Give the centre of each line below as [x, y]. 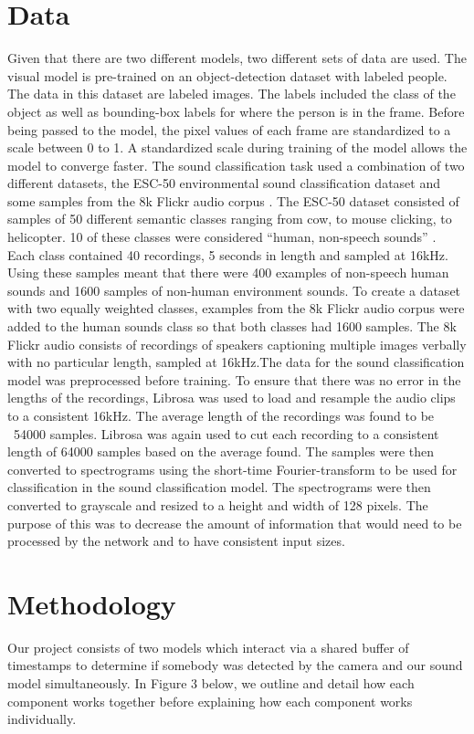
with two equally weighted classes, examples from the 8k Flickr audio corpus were [236, 308]
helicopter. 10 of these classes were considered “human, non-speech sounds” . [222, 237]
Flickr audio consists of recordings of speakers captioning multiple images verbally [237, 344]
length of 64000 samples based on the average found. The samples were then [221, 451]
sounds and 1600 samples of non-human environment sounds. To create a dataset [234, 290]
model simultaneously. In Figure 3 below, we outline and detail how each [211, 683]
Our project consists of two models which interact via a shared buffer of [208, 647]
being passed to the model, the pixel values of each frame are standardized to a [229, 129]
